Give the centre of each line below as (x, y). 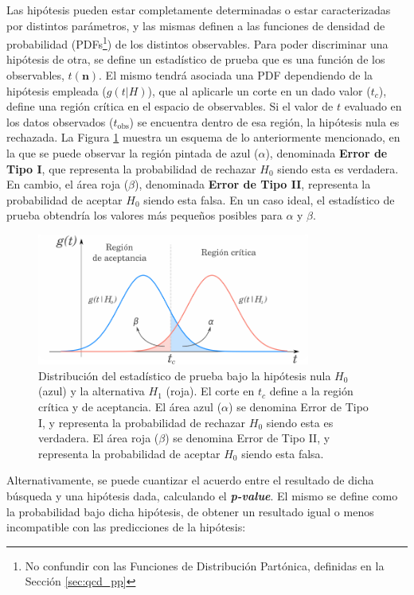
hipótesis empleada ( (57, 90)
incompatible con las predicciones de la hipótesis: (126, 527)
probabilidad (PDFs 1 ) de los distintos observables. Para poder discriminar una (197, 43)
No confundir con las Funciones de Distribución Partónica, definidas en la (205, 565)
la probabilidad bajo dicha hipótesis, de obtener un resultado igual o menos (190, 511)
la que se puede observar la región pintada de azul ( (133, 153)
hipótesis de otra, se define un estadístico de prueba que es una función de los (196, 59)
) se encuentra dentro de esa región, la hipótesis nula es (264, 121)
